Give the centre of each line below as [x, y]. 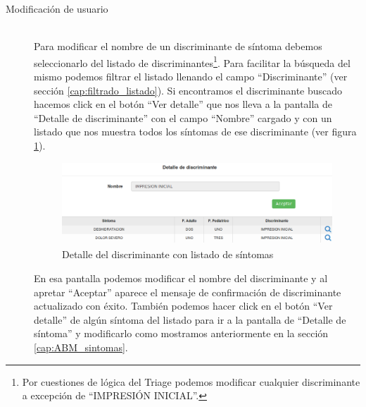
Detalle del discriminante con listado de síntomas [168, 254]
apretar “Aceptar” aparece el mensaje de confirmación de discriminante [188, 292]
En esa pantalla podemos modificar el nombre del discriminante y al [181, 278]
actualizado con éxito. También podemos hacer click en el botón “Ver [183, 306]
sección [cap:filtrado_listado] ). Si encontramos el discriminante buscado [188, 90]
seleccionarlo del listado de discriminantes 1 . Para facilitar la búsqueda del [192, 61]
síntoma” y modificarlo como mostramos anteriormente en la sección [181, 333]
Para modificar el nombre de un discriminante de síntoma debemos [178, 46]
